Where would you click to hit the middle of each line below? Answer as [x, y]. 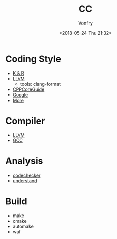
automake [23, 226]
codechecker [26, 175]
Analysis [24, 161]
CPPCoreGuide [28, 89]
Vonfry [85, 23]
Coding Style [33, 59]
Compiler [25, 121]
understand [25, 181]
